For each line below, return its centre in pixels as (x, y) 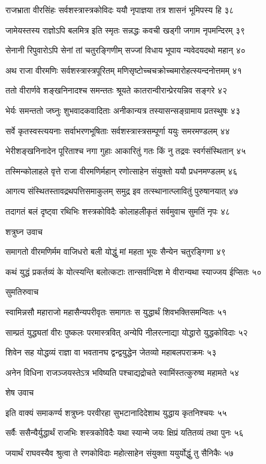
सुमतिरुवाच (22, 292)
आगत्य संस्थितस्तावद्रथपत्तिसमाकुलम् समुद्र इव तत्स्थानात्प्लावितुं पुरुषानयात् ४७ (122, 191)
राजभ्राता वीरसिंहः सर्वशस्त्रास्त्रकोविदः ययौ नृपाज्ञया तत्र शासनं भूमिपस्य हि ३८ (120, 10)
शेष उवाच (20, 392)
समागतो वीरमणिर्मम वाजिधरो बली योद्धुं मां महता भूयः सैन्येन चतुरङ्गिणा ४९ (116, 251)
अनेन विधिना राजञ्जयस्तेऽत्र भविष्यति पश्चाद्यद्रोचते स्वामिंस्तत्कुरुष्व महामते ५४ (123, 372)
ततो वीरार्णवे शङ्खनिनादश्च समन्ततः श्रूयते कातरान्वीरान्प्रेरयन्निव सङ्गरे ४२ (117, 90)
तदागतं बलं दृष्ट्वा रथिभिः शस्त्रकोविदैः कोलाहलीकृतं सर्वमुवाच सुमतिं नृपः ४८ (118, 211)
